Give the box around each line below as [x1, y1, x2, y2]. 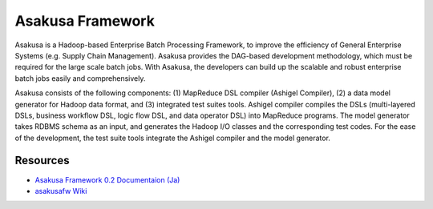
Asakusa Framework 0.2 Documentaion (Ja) [34, 175, 180, 184]
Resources [14, 154, 70, 167]
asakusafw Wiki [34, 186, 87, 195]
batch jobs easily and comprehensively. [14, 73, 146, 83]
